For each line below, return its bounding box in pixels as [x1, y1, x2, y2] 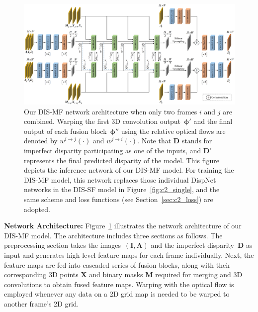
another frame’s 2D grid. [4, 298, 79, 309]
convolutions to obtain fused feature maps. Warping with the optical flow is [4, 279, 234, 289]
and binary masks [89, 269, 143, 280]
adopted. [24, 204, 50, 214]
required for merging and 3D [155, 269, 243, 280]
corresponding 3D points [4, 269, 79, 280]
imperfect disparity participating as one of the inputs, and [24, 145, 201, 156]
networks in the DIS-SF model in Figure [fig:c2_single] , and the [24, 184, 220, 195]
